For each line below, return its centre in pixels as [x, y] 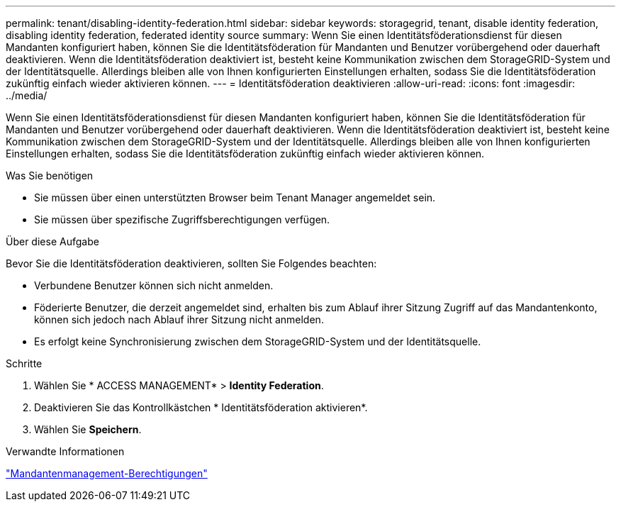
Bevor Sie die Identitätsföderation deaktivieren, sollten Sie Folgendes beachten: [191, 263]
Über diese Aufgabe [52, 241]
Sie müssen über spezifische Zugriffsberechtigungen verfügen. [182, 219]
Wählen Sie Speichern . [88, 429]
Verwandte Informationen [65, 451]
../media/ [27, 95]
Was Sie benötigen [50, 175]
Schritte [24, 363]
